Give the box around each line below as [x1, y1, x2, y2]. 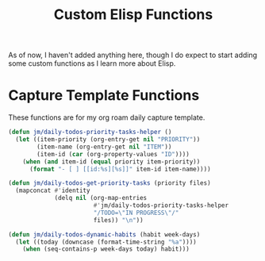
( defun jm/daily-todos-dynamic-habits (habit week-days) [8, 230, 201, 239]
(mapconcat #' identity [15, 186, 90, 195]
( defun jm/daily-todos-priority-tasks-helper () [8, 129, 172, 136]
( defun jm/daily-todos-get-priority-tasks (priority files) [8, 179, 212, 187]
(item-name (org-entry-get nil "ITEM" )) [36, 143, 172, 151]
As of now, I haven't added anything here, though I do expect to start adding [8, 50, 258, 60]
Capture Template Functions [8, 86, 200, 105]
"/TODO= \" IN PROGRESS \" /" [93, 209, 179, 217]
